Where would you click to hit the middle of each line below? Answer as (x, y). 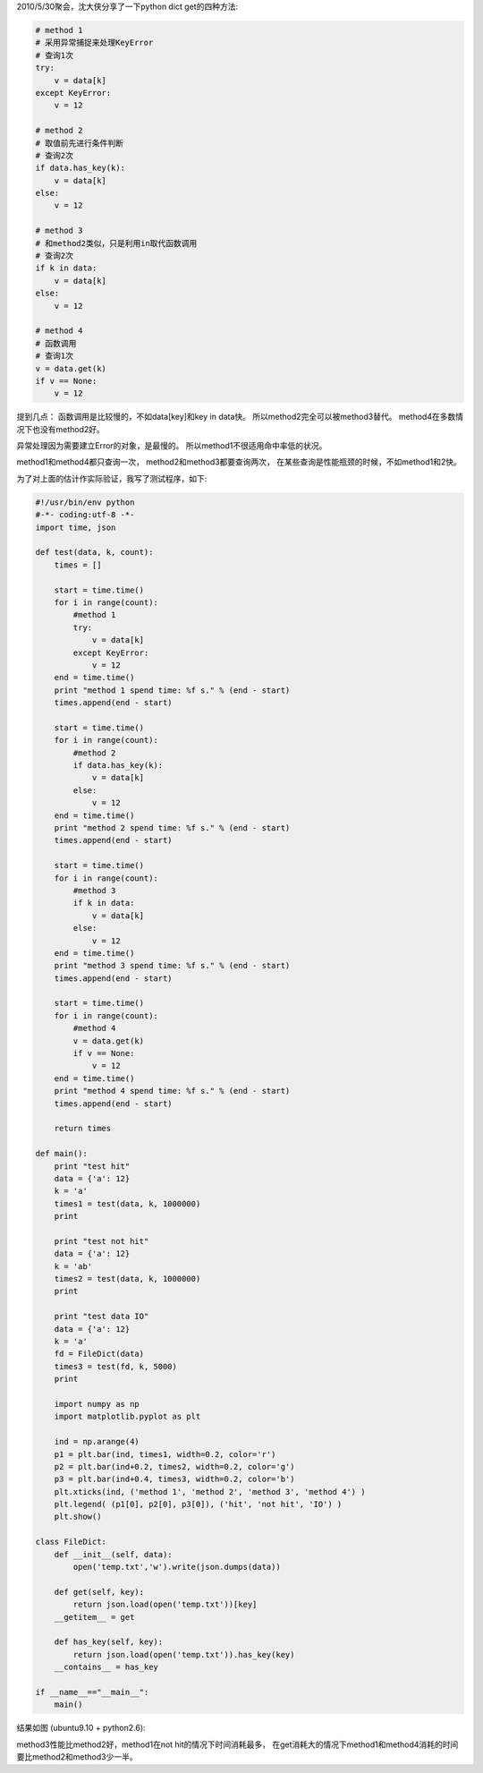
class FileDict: (71, 1542)
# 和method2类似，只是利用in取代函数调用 (116, 243)
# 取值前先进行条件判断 (80, 143)
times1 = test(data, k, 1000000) (127, 1203)
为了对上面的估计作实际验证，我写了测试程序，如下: (112, 478)
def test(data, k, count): (94, 552)
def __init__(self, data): (114, 1554)
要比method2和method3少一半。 (77, 1757)
